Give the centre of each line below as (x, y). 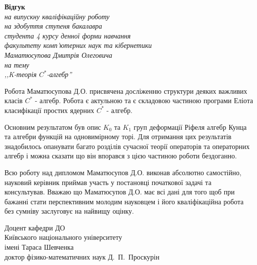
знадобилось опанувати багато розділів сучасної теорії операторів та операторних (127, 146)
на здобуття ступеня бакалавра (53, 26)
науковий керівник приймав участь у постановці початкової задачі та (108, 182)
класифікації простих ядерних (49, 110)
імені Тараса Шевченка (39, 247)
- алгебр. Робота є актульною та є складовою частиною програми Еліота (144, 100)
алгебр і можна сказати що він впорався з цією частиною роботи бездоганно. (121, 156)
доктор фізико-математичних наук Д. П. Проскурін (82, 256)
